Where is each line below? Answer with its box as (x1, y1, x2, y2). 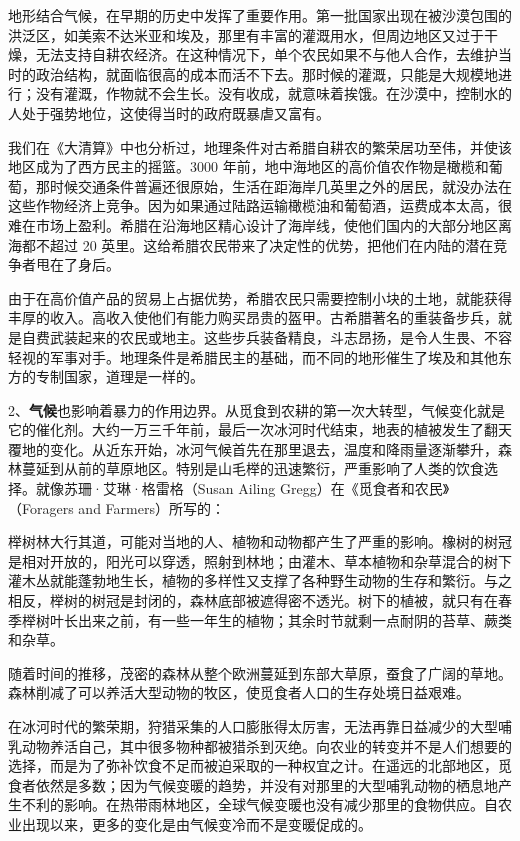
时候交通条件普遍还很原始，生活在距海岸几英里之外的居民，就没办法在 (49, 175, 512, 196)
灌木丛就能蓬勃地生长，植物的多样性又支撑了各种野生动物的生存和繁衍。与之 (8, 570, 512, 591)
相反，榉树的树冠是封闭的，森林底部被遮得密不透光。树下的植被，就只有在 (8, 590, 498, 611)
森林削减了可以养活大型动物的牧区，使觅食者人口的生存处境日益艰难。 (8, 682, 470, 703)
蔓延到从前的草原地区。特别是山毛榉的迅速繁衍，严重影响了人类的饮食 (21, 458, 484, 479)
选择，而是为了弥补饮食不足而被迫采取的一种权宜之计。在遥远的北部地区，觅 (8, 755, 512, 776)
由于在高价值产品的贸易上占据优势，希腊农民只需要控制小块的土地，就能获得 (8, 287, 512, 308)
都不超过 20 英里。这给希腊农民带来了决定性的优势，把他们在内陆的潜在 (21, 234, 494, 255)
